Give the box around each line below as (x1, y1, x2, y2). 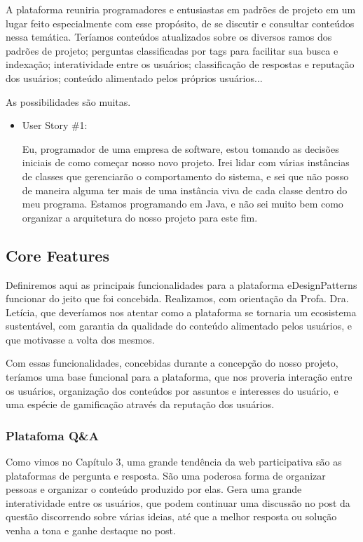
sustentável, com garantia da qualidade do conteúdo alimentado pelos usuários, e (6, 318, 352, 333)
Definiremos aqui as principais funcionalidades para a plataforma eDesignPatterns (6, 277, 357, 292)
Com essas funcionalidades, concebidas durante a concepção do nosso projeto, (6, 355, 338, 370)
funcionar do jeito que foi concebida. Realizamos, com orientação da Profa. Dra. (6, 291, 349, 306)
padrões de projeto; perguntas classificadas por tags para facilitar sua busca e (6, 43, 338, 57)
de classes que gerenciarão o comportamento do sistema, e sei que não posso (22, 168, 349, 183)
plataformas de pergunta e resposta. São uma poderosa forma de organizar (6, 468, 326, 482)
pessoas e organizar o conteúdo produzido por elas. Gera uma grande (6, 482, 302, 496)
